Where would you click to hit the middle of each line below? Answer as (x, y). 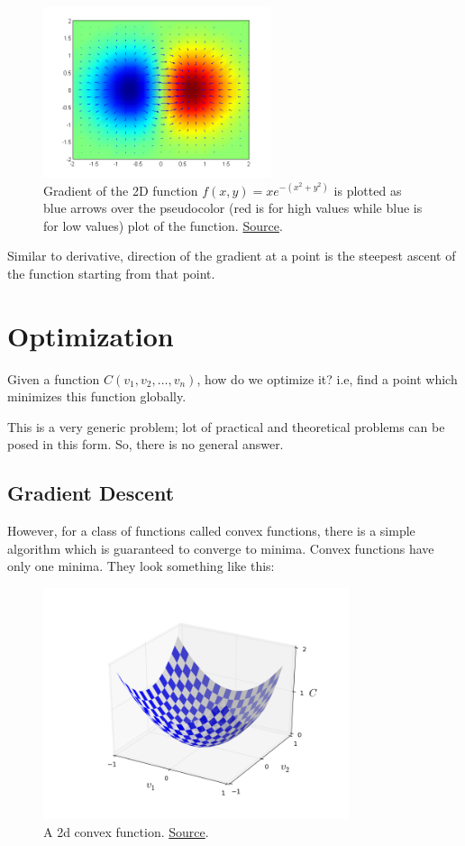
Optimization (91, 335)
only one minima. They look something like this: (141, 566)
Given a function (54, 378)
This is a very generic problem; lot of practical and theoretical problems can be (226, 426)
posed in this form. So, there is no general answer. (146, 444)
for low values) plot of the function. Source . (163, 225)
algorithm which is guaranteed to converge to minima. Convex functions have (221, 548)
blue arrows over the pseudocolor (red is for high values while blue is (233, 208)
